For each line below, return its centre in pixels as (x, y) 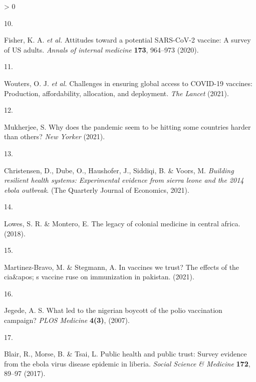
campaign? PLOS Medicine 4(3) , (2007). (67, 320)
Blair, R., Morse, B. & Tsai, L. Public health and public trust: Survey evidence (125, 354)
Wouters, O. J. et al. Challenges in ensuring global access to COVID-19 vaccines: (128, 83)
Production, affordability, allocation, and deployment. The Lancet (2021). (116, 93)
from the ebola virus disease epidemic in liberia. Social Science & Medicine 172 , (127, 363)
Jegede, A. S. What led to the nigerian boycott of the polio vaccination (113, 310)
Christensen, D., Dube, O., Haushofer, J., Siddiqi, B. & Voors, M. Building (119, 170)
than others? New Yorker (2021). (55, 136)
